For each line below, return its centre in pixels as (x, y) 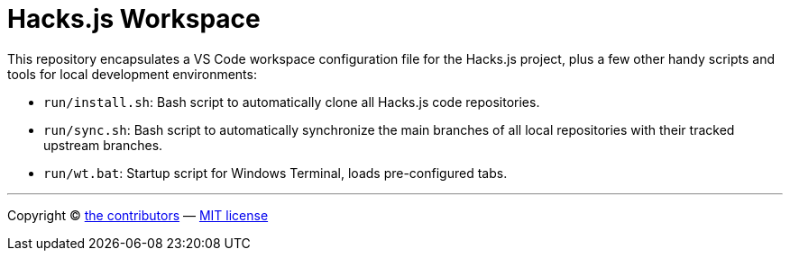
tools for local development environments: (132, 74)
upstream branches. (103, 145)
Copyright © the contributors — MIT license (138, 215)
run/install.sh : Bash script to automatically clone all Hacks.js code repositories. (292, 102)
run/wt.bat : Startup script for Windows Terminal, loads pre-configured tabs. (276, 173)
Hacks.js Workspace (134, 19)
